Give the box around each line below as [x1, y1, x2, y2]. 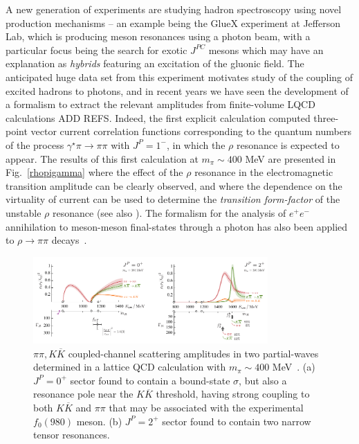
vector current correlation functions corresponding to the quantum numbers [30, 124, 351, 139]
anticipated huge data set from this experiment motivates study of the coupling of [6, 69, 353, 84]
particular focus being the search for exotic [6, 42, 187, 57]
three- [313, 110, 339, 125]
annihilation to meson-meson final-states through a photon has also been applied [6, 219, 348, 233]
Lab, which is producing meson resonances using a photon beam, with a [6, 29, 311, 44]
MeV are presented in [245, 151, 336, 166]
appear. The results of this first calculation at [6, 151, 199, 166]
